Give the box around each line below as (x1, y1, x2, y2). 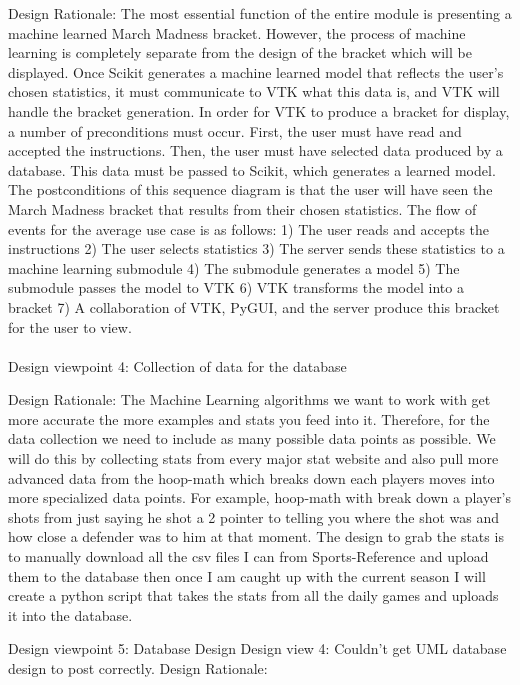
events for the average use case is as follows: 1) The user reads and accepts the (8, 218, 490, 239)
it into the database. (8, 604, 133, 625)
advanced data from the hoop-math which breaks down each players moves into (8, 467, 495, 488)
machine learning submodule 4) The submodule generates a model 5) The (8, 257, 460, 278)
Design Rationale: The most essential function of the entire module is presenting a (8, 3, 512, 23)
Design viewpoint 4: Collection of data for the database (8, 355, 347, 376)
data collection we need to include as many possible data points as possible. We (8, 428, 496, 449)
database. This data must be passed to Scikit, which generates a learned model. (8, 159, 496, 180)
